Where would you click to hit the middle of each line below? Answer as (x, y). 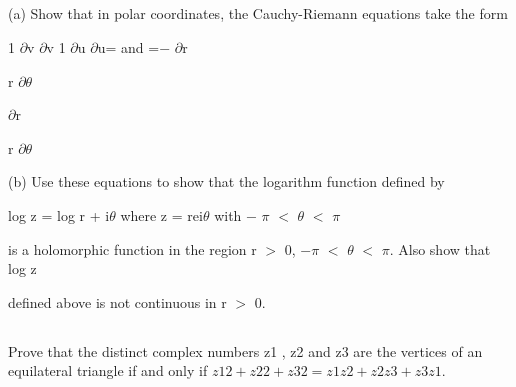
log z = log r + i (59, 214)
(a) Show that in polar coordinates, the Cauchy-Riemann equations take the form (258, 13)
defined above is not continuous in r (117, 301)
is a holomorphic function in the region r (132, 248)
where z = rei (161, 214)
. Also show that (440, 248)
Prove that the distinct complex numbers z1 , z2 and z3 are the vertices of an (245, 350)
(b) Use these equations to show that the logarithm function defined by (226, 181)
